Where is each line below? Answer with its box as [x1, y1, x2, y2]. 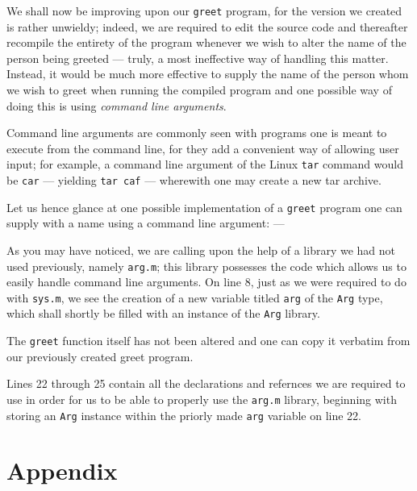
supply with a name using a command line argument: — [6, 214, 285, 231]
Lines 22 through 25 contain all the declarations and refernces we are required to [6, 375, 406, 392]
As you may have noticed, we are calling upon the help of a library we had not [6, 241, 396, 258]
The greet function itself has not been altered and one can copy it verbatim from [6, 332, 411, 349]
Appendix [6, 454, 118, 487]
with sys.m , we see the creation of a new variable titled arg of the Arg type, [6, 289, 383, 306]
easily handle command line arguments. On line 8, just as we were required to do [6, 273, 407, 290]
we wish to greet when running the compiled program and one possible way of [6, 81, 392, 98]
